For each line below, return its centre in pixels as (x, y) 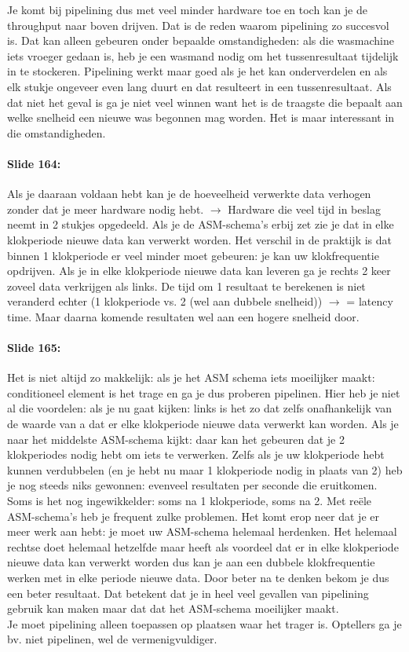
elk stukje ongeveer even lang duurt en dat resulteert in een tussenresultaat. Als (199, 86)
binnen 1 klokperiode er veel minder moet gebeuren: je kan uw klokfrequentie (193, 255)
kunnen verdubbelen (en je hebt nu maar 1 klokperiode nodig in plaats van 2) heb (205, 469)
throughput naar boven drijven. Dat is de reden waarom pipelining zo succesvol (198, 25)
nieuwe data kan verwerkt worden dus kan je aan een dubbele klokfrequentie (191, 562)
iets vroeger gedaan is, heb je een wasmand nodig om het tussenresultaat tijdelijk (203, 55)
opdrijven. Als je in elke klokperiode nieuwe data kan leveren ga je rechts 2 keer (199, 271)
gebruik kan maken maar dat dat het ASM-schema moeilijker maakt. (173, 608)
